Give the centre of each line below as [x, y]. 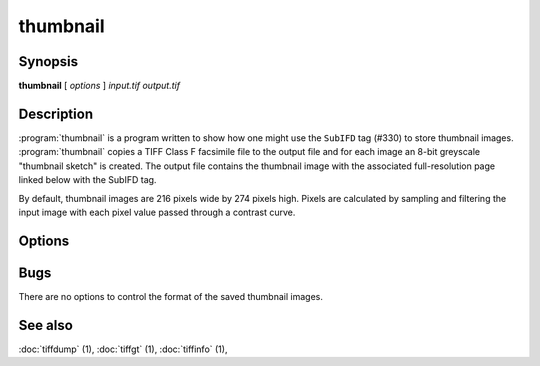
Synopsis [48, 61]
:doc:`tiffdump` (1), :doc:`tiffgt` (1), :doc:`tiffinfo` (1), [123, 349]
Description [56, 113]
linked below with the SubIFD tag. [87, 180]
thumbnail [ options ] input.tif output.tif [99, 86]
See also [46, 325]
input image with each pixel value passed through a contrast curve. [157, 212]
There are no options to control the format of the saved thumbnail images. [171, 296]
